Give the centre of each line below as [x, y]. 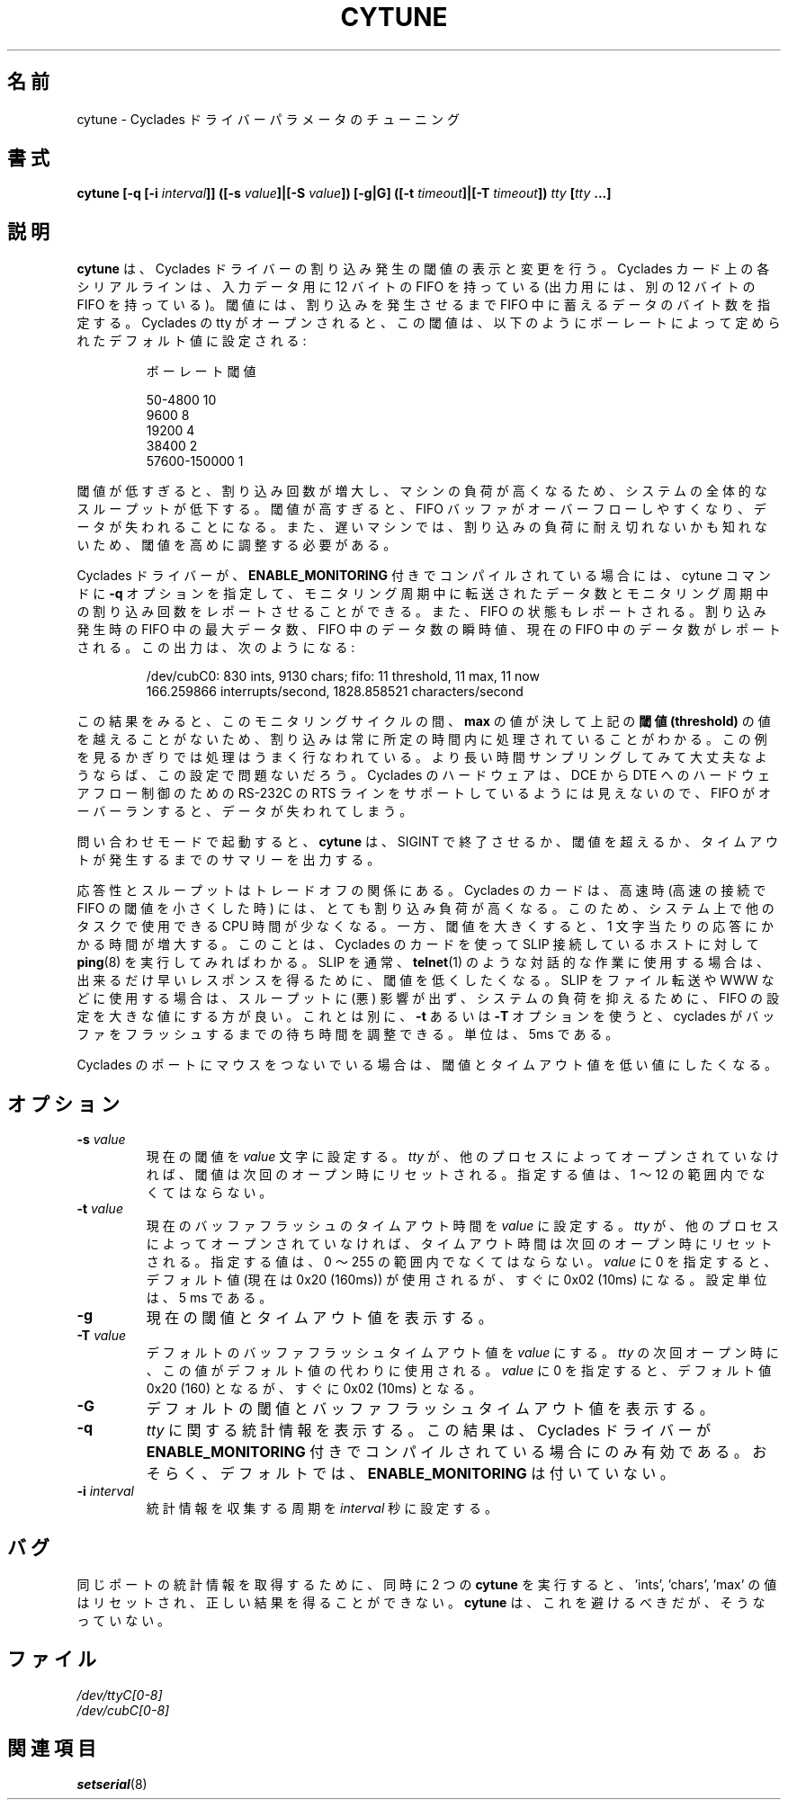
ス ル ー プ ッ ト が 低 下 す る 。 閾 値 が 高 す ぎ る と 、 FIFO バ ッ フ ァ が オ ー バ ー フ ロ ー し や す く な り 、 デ [421, 509]
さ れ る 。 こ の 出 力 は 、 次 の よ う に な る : [216, 648]
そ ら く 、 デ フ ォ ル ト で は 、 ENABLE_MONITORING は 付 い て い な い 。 [410, 1474]
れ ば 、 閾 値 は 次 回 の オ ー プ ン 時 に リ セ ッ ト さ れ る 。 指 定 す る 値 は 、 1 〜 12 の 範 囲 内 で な [456, 1175]
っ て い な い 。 [124, 1620]
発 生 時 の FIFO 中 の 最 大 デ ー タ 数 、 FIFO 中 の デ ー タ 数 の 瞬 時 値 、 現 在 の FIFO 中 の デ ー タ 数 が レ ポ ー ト [429, 630]
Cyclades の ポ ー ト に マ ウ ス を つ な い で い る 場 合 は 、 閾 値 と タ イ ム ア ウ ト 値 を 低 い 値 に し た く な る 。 [427, 1065]
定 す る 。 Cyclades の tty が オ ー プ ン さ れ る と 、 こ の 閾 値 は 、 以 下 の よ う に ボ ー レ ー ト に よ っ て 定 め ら [429, 323]
